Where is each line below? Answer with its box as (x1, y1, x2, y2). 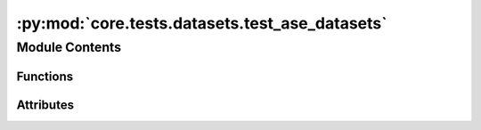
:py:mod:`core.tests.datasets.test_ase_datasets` (16, 13, 387, 33)
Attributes (16, 97, 75, 112)
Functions (16, 69, 74, 84)
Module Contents (16, 39, 122, 55)
